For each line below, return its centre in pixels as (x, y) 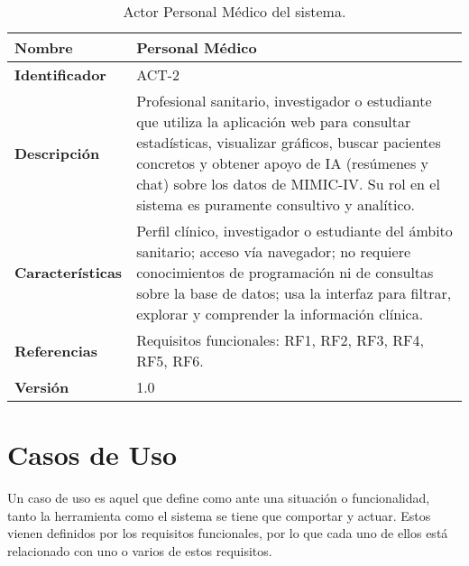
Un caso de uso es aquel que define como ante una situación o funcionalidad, (219, 498)
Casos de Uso (92, 455)
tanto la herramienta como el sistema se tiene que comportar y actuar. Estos (219, 515)
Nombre (44, 47)
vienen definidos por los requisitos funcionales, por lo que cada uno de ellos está (228, 533)
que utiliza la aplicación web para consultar (274, 121)
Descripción (57, 153)
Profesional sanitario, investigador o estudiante (284, 101)
